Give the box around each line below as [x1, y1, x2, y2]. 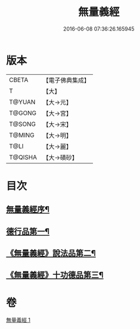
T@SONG [9, 120, 36, 128]
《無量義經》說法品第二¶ [6, 248, 96, 258]
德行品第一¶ [6, 226, 50, 236]
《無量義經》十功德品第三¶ [6, 270, 104, 280]
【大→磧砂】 [42, 153, 78, 162]
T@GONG [9, 108, 36, 117]
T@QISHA [9, 153, 37, 161]
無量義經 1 [6, 317, 31, 324]
